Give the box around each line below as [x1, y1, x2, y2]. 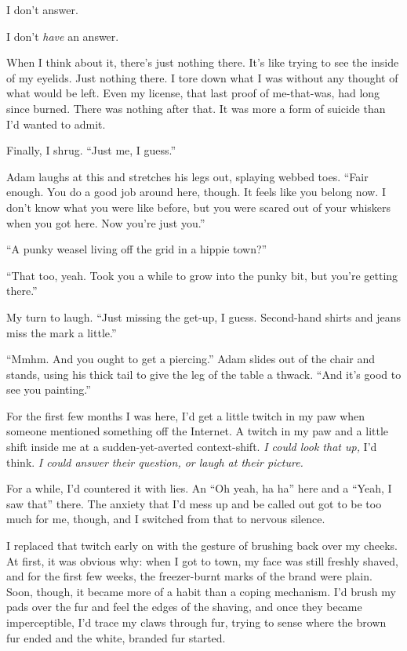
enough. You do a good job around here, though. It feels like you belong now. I [6, 184, 386, 200]
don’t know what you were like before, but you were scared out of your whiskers [6, 198, 391, 215]
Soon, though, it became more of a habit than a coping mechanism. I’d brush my [6, 583, 396, 599]
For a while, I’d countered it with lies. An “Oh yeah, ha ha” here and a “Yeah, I [6, 480, 392, 496]
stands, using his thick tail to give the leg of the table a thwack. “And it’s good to [6, 366, 402, 382]
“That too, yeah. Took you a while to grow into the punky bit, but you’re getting [6, 267, 398, 283]
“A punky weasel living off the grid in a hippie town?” [6, 241, 267, 257]
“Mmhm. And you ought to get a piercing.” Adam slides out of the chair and [6, 351, 376, 367]
